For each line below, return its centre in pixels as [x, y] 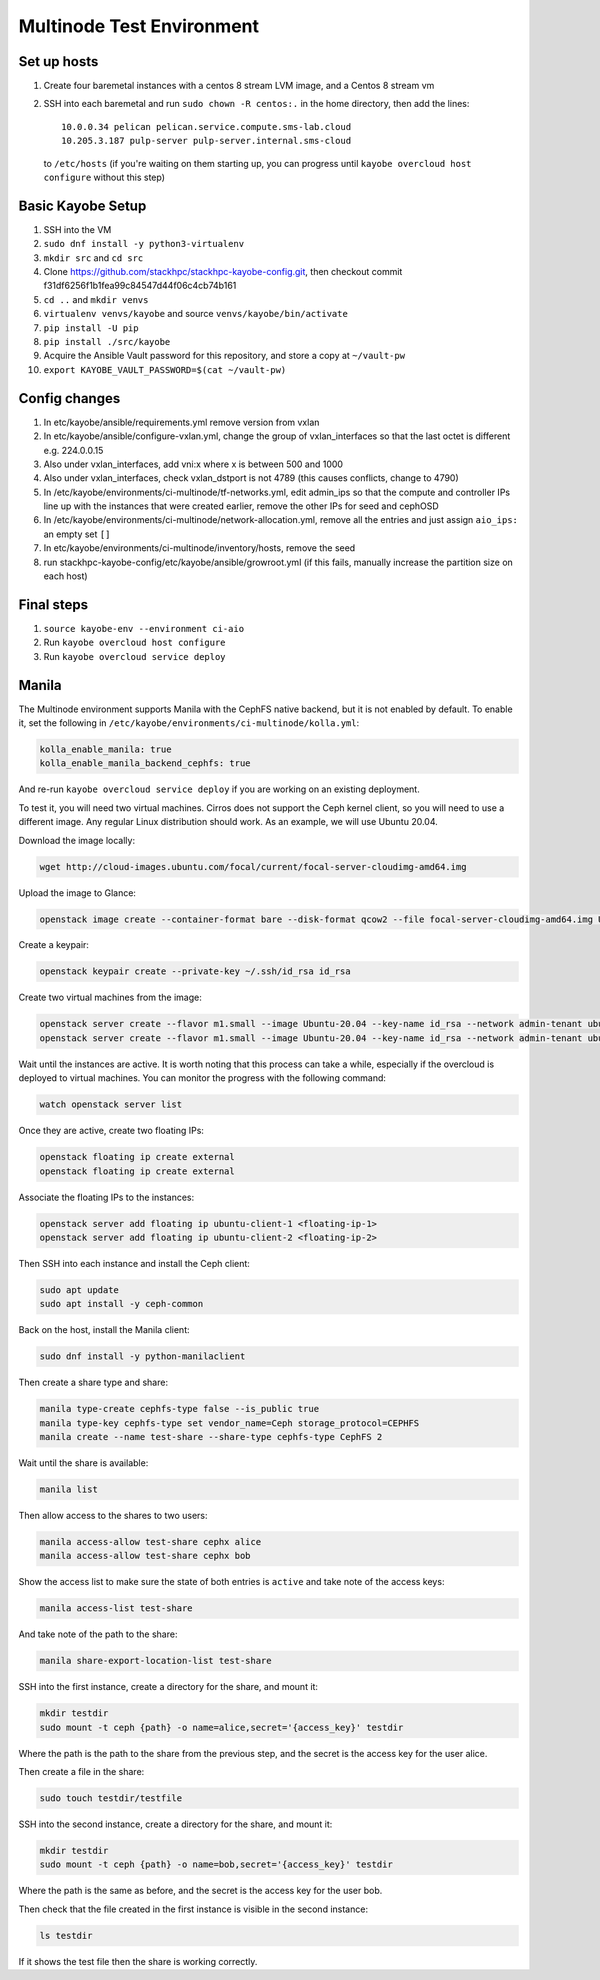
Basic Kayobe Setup [82, 205]
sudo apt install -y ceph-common [121, 1304]
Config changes [69, 398]
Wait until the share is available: [83, 1462]
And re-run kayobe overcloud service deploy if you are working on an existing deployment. [219, 789]
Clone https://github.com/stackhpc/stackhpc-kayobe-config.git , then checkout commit [223, 272]
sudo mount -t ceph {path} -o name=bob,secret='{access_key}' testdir [216, 1864]
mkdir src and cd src [93, 257]
